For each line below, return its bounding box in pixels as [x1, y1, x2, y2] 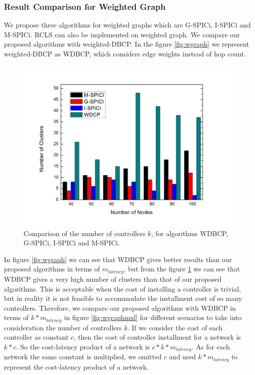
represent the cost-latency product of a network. [4, 361, 149, 372]
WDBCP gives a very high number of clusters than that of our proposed [4, 273, 222, 284]
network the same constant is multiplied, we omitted [4, 351, 162, 362]
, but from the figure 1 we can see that [124, 264, 240, 274]
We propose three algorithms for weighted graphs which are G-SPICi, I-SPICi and [4, 20, 251, 30]
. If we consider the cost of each [127, 322, 223, 332]
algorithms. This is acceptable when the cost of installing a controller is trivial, [4, 283, 241, 294]
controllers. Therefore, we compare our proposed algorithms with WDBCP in [4, 302, 236, 313]
